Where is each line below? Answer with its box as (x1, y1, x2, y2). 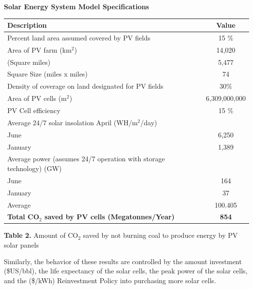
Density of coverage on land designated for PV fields (7, 81, 163, 91)
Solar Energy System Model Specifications (4, 1, 149, 11)
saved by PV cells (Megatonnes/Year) (44, 212, 175, 222)
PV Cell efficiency (7, 105, 61, 115)
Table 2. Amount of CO (4, 230, 78, 240)
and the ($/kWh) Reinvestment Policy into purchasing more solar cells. (4, 275, 216, 285)
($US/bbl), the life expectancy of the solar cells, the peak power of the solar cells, (4, 266, 248, 276)
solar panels (4, 240, 39, 250)
